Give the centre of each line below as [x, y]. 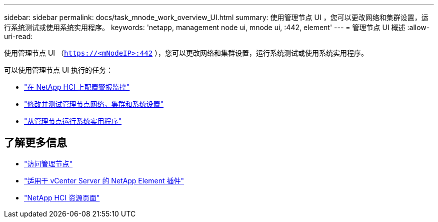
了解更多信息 [35, 143]
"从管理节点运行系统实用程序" [73, 121]
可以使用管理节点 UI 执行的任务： [59, 70]
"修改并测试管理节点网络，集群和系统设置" [94, 104]
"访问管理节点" [48, 163]
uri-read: [18, 36]
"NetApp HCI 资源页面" [62, 197]
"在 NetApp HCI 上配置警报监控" [77, 87]
